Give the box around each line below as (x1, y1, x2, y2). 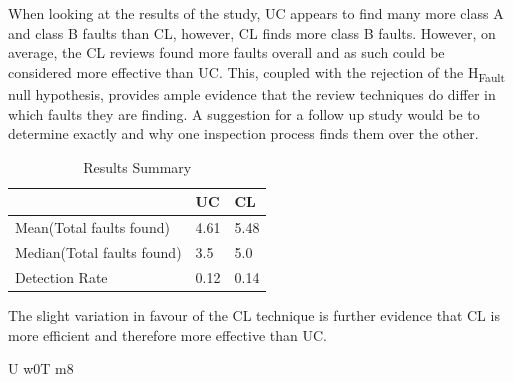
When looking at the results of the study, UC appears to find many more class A (8, 3, 504, 23)
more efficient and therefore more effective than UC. (8, 324, 327, 345)
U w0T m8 (8, 358, 74, 379)
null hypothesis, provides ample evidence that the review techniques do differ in (8, 83, 496, 104)
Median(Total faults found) (15, 241, 182, 262)
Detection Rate (15, 266, 108, 287)
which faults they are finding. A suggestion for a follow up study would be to (8, 103, 480, 124)
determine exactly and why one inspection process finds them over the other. (8, 123, 479, 144)
